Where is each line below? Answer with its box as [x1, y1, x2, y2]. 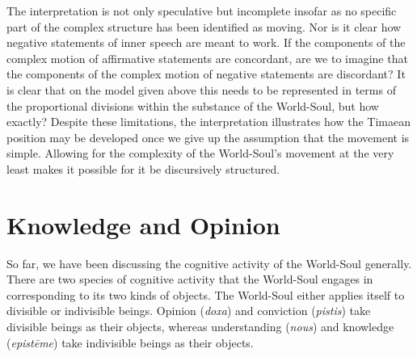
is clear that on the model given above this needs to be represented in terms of [6, 81, 396, 98]
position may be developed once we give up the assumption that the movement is [6, 128, 410, 145]
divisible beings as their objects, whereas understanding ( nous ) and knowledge [6, 318, 394, 335]
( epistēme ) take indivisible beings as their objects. [6, 334, 254, 351]
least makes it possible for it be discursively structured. [6, 160, 280, 177]
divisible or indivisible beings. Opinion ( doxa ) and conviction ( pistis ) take [6, 302, 371, 319]
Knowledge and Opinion [6, 208, 280, 241]
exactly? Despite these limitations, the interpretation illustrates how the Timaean [6, 113, 411, 130]
